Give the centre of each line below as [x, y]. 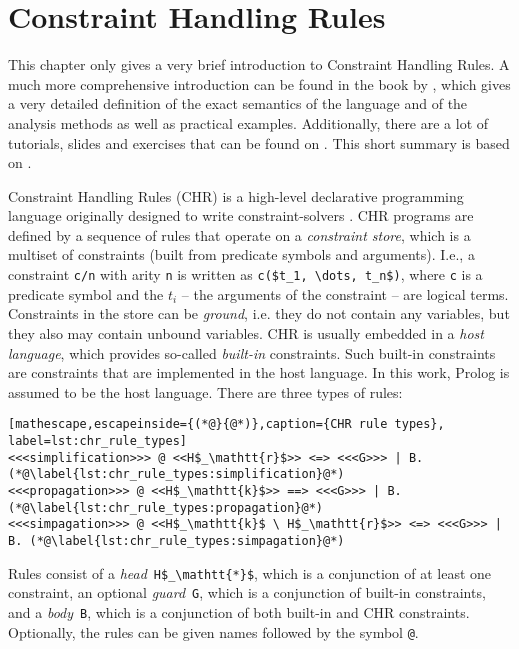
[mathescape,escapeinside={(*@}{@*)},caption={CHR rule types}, [226, 424]
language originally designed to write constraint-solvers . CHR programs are [241, 215]
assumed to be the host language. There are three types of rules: [205, 391]
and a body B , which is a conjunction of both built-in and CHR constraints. [239, 611]
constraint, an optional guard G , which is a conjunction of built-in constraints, [247, 592]
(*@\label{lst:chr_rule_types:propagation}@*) [165, 507]
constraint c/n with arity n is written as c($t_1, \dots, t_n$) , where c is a [245, 274]
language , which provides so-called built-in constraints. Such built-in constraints [252, 352]
